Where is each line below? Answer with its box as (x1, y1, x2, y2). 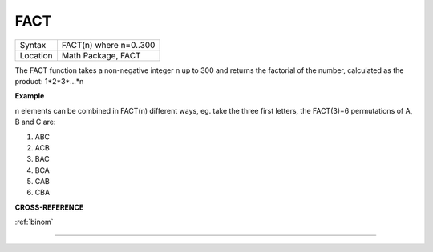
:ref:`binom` (14, 217, 54, 227)
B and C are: (14, 117, 56, 127)
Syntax (19, 39, 47, 50)
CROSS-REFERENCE (14, 202, 84, 212)
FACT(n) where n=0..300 (61, 39, 156, 50)
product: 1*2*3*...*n (14, 76, 84, 86)
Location (19, 50, 53, 61)
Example (14, 91, 45, 101)
